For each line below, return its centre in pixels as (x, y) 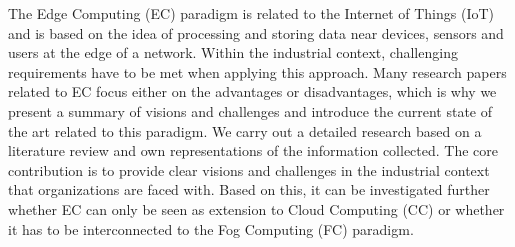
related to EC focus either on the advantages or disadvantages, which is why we (252, 91)
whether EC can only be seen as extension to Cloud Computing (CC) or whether (256, 208)
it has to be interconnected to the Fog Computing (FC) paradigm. (211, 228)
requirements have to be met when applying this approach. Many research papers (257, 71)
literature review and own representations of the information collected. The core (253, 150)
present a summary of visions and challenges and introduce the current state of (250, 110)
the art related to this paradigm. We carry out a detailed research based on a (245, 130)
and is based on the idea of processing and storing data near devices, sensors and (256, 32)
